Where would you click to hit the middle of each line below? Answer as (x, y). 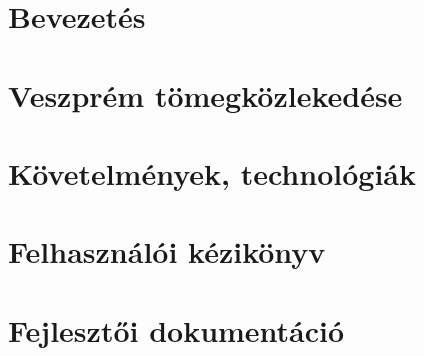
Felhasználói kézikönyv (167, 251)
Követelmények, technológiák (212, 172)
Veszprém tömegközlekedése (205, 94)
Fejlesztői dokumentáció (176, 329)
